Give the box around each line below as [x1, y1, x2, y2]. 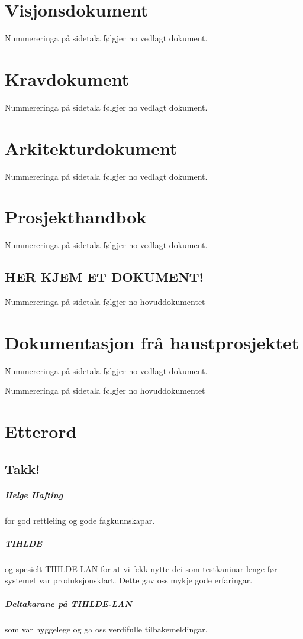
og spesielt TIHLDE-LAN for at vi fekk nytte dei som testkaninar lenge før [5, 562, 278, 575]
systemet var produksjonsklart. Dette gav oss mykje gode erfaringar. [5, 574, 253, 586]
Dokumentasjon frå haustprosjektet [5, 330, 299, 354]
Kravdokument [5, 66, 130, 90]
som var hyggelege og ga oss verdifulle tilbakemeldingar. [5, 622, 208, 635]
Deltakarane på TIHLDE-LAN [5, 597, 132, 609]
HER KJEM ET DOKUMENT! [5, 268, 204, 286]
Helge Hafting [5, 488, 63, 501]
